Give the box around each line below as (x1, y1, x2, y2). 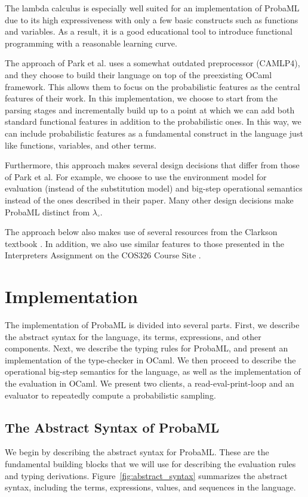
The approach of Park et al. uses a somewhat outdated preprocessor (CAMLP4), (5, 57, 300, 69)
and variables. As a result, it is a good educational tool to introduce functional (5, 25, 292, 38)
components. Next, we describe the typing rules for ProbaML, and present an (5, 342, 288, 354)
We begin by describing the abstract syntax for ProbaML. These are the (5, 446, 269, 458)
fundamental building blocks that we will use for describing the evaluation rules (5, 457, 296, 470)
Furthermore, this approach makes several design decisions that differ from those (5, 159, 300, 171)
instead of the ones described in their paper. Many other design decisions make (5, 193, 294, 206)
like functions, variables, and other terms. (5, 138, 156, 151)
